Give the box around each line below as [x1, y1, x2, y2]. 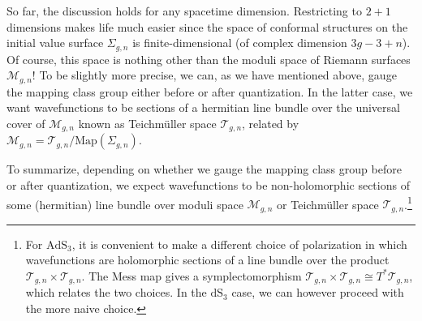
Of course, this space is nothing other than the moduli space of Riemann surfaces [6, 50, 411, 67]
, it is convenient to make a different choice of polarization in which [71, 235, 407, 252]
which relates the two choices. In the [25, 284, 207, 301]
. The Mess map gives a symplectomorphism [81, 267, 302, 284]
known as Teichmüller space [78, 114, 217, 131]
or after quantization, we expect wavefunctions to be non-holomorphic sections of [6, 176, 410, 193]
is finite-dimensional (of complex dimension [132, 34, 347, 51]
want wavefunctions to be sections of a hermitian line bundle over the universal [6, 99, 400, 116]
